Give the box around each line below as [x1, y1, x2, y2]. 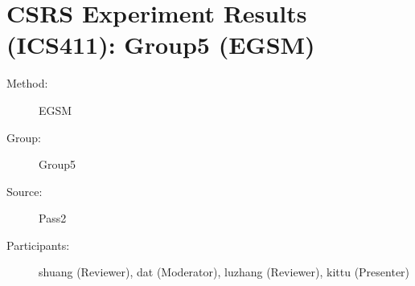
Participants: [6, 236, 70, 253]
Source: [6, 182, 43, 199]
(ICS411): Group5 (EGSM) [6, 28, 315, 61]
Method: [6, 75, 48, 92]
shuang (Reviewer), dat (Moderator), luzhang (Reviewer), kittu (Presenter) [39, 264, 410, 280]
